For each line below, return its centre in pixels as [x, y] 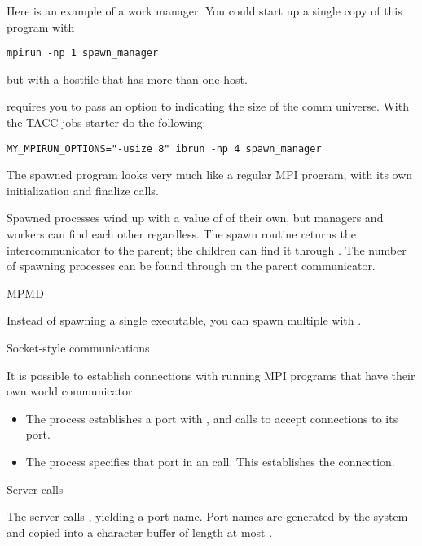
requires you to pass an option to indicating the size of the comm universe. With [208, 106]
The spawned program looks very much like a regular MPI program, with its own [210, 175]
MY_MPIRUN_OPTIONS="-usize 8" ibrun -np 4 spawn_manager [164, 149]
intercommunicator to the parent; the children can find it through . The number [207, 249]
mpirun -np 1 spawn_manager [83, 53]
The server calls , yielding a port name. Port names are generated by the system [207, 516]
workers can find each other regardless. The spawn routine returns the [181, 234]
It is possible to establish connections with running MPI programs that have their [211, 375]
